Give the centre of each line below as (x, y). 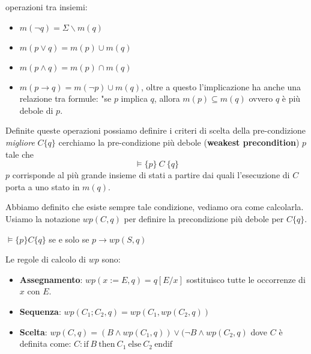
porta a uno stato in (43, 186)
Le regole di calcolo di (46, 259)
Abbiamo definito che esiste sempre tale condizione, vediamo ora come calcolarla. (155, 207)
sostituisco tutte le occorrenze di (246, 279)
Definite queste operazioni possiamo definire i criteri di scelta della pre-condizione (156, 130)
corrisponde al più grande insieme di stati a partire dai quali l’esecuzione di (151, 175)
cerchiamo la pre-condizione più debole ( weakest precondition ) (179, 142)
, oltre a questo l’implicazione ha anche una (221, 86)
